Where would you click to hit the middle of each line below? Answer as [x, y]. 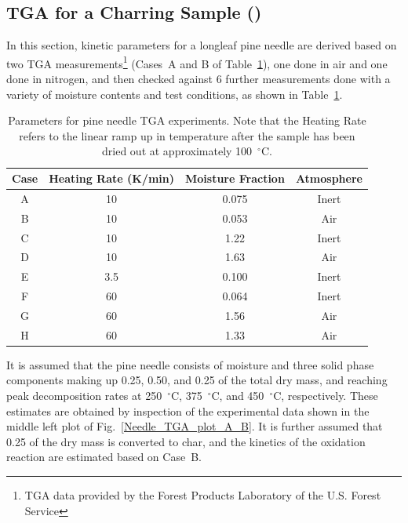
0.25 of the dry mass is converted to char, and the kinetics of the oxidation [186, 441]
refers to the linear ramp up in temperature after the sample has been [187, 135]
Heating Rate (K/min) [111, 178]
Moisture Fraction [235, 178]
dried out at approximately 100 [177, 151]
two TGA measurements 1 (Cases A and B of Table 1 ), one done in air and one [197, 62]
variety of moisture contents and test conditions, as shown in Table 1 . [175, 94]
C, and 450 [238, 396]
